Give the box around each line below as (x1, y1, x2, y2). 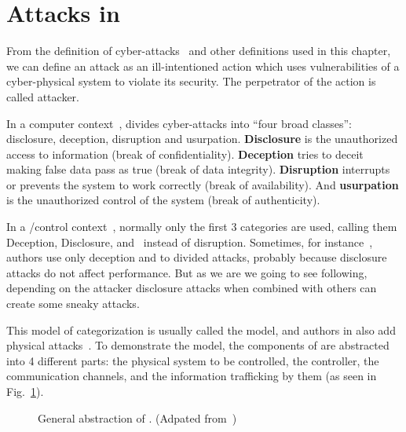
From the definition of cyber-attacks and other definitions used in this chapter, (6, 42, 391, 59)
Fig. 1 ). (6, 383, 44, 399)
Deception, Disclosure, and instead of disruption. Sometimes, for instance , (6, 233, 373, 250)
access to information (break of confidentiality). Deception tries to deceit (6, 145, 364, 162)
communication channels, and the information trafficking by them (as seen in (6, 368, 377, 384)
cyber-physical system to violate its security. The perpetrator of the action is (6, 73, 376, 90)
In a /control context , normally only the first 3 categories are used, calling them (6, 218, 397, 235)
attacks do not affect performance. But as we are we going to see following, (6, 264, 368, 280)
